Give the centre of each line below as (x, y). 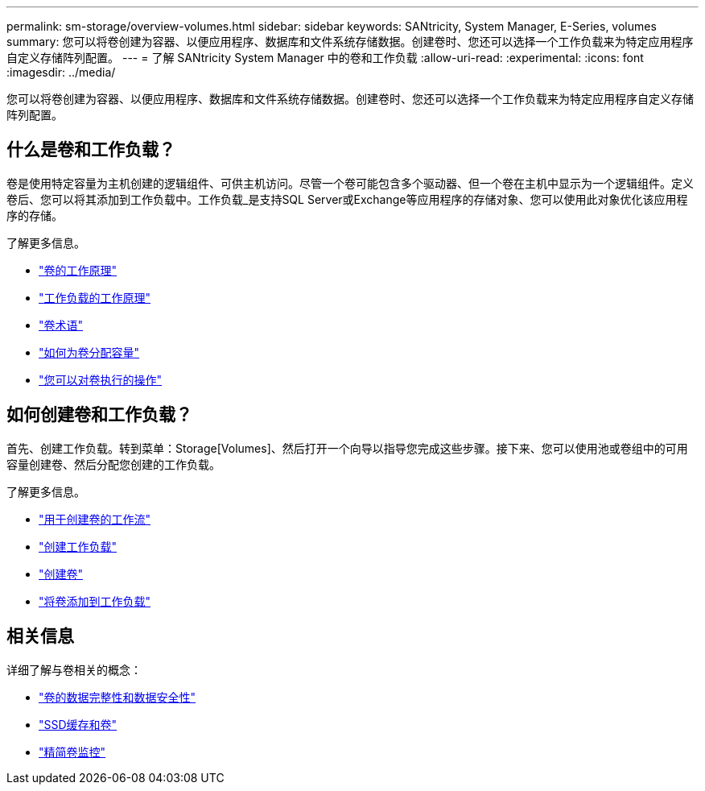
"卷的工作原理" (78, 270)
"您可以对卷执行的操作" (101, 379)
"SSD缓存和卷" (78, 724)
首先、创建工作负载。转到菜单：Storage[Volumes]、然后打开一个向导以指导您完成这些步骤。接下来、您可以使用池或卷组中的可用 (347, 448)
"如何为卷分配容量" (89, 352)
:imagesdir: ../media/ (61, 72)
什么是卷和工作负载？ (91, 150)
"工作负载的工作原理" (95, 297)
